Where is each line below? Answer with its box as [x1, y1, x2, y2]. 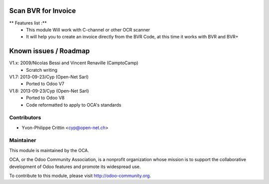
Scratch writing [26, 67, 57, 73]
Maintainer [9, 137, 36, 144]
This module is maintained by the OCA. [9, 147, 89, 153]
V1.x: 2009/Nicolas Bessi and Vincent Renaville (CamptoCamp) [9, 60, 138, 66]
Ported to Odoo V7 [26, 81, 65, 87]
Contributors [9, 114, 41, 121]
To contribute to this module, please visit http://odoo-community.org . [9, 173, 151, 179]
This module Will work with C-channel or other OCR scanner [26, 26, 150, 32]
